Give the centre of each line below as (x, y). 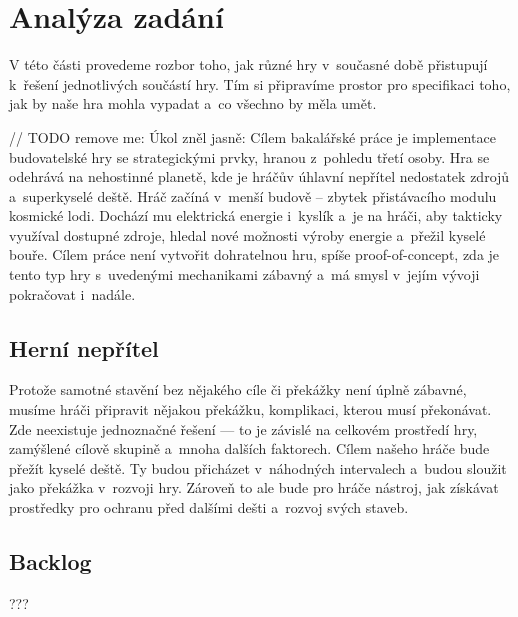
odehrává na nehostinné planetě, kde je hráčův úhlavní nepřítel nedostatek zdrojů (259, 176)
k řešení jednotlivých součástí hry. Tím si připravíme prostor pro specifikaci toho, (260, 83)
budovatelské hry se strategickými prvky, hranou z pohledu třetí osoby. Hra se (249, 156)
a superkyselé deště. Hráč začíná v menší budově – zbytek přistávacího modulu (253, 195)
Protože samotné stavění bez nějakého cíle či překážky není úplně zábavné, (238, 389)
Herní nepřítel (84, 347)
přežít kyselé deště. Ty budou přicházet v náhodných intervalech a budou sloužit (258, 467)
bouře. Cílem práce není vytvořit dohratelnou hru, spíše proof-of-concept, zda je (254, 254)
